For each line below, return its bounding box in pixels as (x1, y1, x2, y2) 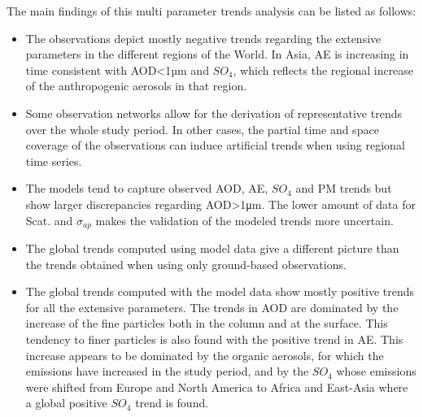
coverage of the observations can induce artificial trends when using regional (25, 137, 405, 154)
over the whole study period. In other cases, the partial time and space (25, 120, 379, 137)
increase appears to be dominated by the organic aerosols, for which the (25, 346, 384, 363)
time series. (25, 152, 82, 169)
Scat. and (25, 211, 73, 228)
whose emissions (336, 363, 416, 380)
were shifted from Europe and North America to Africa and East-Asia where (25, 378, 408, 395)
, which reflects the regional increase (233, 61, 414, 78)
